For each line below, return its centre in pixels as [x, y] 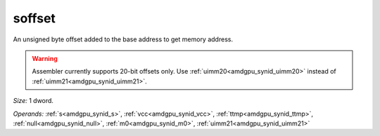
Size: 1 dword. [33, 101]
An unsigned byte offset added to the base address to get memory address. [123, 39]
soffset [34, 18]
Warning [45, 58]
